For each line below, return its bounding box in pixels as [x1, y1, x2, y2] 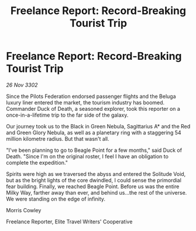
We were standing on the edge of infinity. [6, 195, 106, 202]
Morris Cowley [6, 206, 42, 213]
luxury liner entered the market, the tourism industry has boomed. [6, 98, 165, 106]
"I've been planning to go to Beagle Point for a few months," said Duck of [6, 147, 183, 154]
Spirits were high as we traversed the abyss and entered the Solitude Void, [6, 170, 186, 177]
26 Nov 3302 [6, 81, 38, 89]
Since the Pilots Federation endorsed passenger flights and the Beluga [6, 93, 177, 100]
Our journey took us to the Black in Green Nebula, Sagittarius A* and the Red [6, 123, 191, 130]
